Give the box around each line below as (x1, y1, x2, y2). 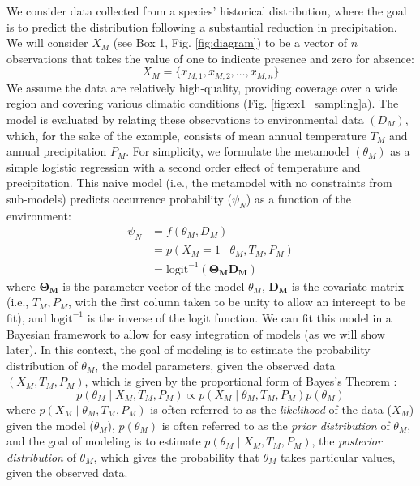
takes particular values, (280, 448, 396, 465)
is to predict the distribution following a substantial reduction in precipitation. (6, 18, 397, 35)
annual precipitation (6, 143, 107, 160)
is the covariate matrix (291, 277, 405, 294)
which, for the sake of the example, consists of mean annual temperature (6, 126, 367, 143)
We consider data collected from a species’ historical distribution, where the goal (6, 2, 407, 19)
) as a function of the (246, 190, 352, 207)
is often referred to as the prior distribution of (161, 416, 390, 433)
